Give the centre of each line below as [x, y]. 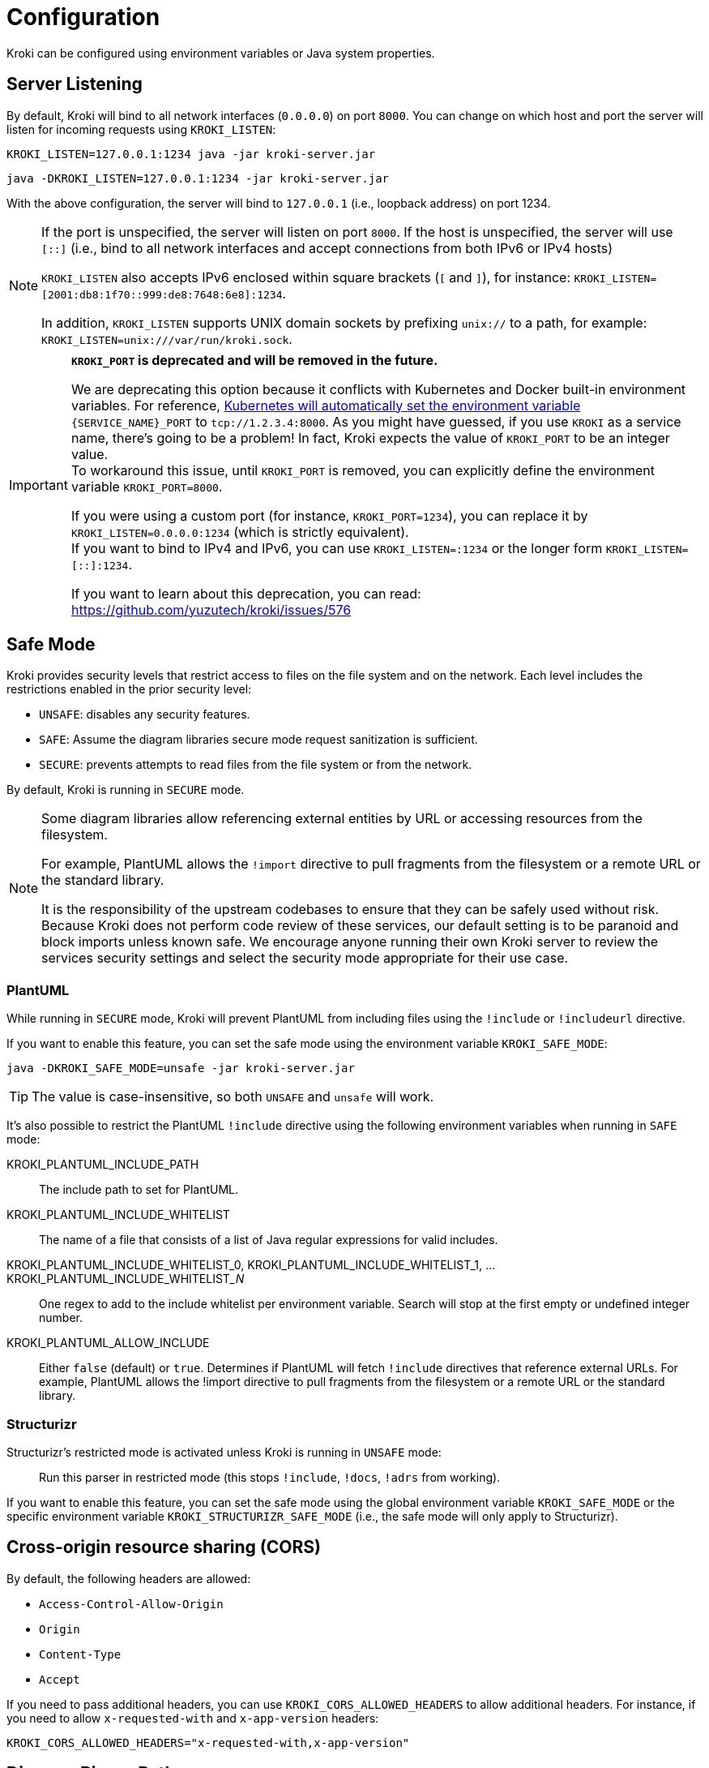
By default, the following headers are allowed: [129, 1578]
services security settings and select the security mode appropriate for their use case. [305, 958]
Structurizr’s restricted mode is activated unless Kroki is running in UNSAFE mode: [224, 1452]
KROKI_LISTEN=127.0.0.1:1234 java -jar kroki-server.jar [191, 154]
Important [38, 485]
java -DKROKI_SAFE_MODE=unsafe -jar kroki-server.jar [181, 1069]
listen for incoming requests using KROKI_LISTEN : [141, 129]
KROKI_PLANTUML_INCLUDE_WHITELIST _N [126, 1279]
